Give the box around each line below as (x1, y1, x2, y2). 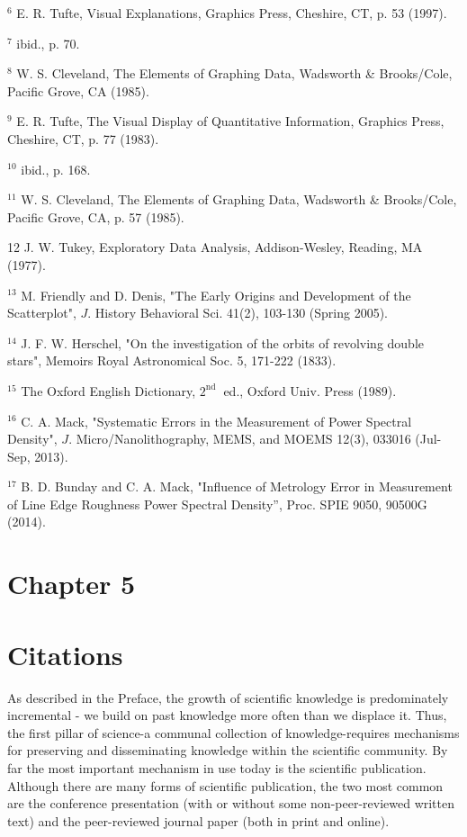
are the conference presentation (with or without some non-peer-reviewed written (7, 794, 455, 813)
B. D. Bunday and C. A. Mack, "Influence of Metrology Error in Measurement (21, 477, 453, 496)
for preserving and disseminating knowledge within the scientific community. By (7, 741, 448, 760)
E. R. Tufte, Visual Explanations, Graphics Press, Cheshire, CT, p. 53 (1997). (16, 4, 447, 22)
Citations (7, 635, 123, 672)
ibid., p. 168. (21, 159, 91, 178)
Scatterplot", (7, 303, 76, 322)
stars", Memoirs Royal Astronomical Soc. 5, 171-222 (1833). (7, 351, 337, 370)
